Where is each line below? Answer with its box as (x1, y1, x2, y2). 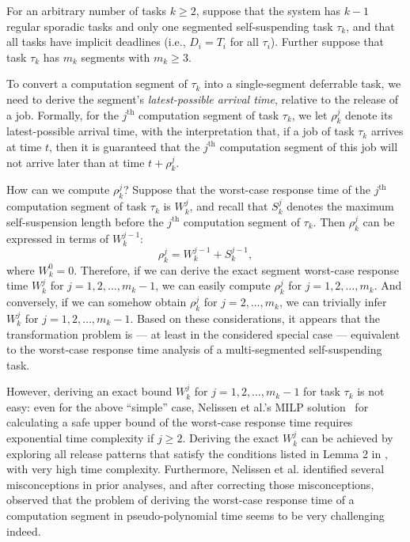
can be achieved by (301, 430, 393, 446)
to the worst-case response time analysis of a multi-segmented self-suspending (6, 341, 382, 358)
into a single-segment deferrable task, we (204, 75, 401, 92)
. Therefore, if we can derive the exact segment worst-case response (74, 261, 400, 278)
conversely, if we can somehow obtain (6, 294, 187, 310)
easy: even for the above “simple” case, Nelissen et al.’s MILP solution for (6, 398, 369, 415)
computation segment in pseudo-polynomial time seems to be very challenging (6, 507, 385, 524)
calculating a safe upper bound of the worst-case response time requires (6, 414, 353, 430)
